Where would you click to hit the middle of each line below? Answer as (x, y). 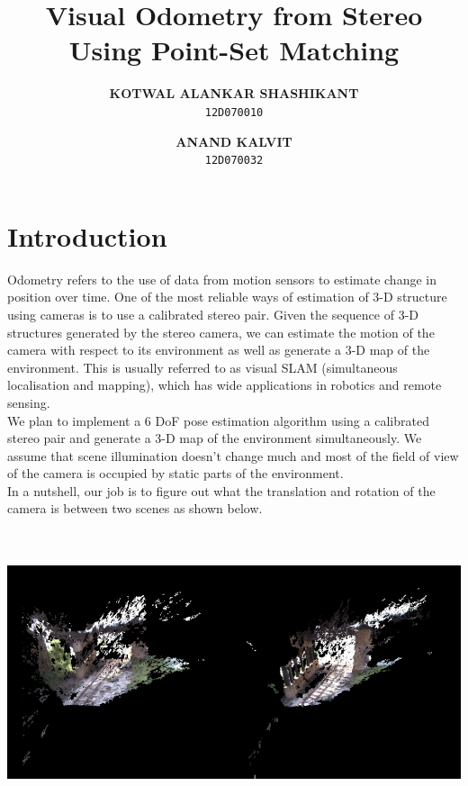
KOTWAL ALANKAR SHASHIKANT (234, 93)
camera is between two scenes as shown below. (135, 508)
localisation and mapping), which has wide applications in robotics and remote (225, 385)
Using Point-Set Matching (234, 50)
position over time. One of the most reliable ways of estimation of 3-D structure (227, 297)
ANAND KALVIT (234, 141)
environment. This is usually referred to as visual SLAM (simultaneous (202, 367)
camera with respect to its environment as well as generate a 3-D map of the (219, 350)
